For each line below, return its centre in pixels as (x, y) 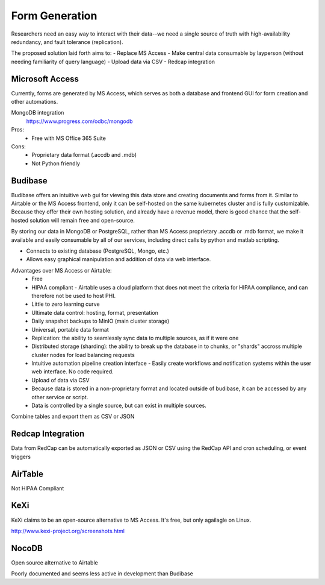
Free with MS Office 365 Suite (69, 138)
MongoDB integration (38, 113)
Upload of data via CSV (60, 380)
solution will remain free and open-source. (82, 220)
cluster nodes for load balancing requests (83, 355)
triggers (21, 457)
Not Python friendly (56, 163)
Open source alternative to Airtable (55, 562)
